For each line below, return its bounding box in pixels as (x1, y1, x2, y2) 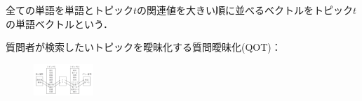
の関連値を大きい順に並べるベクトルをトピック (137, 3, 354, 17)
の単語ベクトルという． (6, 16, 113, 31)
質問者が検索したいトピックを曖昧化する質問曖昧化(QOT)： (6, 40, 281, 54)
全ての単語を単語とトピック (6, 3, 133, 17)
